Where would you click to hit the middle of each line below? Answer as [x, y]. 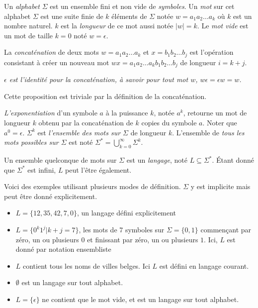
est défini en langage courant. [204, 265]
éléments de [129, 16]
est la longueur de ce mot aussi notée [117, 26]
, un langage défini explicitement [127, 213]
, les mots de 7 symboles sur [122, 230]
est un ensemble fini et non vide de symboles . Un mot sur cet [142, 6]
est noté [81, 142]
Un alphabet [22, 6]
